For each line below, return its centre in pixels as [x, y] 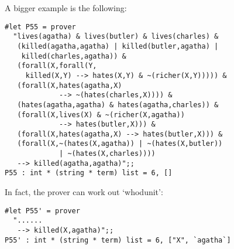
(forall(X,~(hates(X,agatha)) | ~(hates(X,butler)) [120, 144]
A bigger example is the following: [66, 8]
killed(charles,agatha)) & [74, 56]
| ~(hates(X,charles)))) [107, 154]
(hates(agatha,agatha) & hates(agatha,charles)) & [118, 105]
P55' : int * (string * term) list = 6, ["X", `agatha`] [118, 240]
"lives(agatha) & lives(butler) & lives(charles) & [116, 37]
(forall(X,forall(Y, [57, 66]
